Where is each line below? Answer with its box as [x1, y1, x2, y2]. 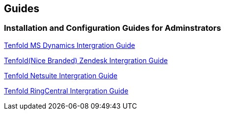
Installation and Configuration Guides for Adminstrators [4, 23, 221, 33]
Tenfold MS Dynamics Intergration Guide [4, 41, 135, 49]
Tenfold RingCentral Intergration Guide [4, 86, 129, 95]
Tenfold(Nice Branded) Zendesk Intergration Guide [4, 56, 168, 65]
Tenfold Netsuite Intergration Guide [4, 71, 118, 80]
